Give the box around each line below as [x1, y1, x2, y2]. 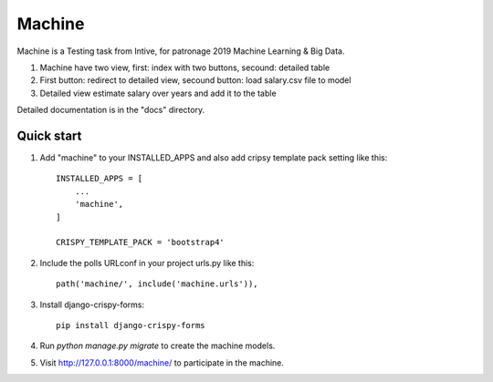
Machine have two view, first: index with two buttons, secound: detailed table [39, 62, 330, 73]
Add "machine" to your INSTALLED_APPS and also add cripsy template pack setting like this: [39, 152, 388, 163]
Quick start [16, 128, 82, 143]
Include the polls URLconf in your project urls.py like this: [39, 257, 255, 268]
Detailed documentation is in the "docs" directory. [16, 105, 205, 116]
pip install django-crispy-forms [56, 320, 205, 330]
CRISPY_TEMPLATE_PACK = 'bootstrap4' [56, 237, 226, 248]
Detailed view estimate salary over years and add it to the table [39, 88, 278, 98]
